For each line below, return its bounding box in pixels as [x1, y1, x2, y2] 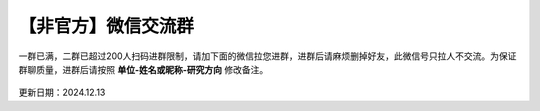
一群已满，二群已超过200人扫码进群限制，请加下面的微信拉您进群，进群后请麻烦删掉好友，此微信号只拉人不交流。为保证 [18, 50, 517, 62]
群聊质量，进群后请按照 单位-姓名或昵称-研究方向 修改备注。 [18, 63, 269, 75]
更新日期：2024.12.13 [18, 86, 106, 99]
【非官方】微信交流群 [18, 15, 195, 37]
